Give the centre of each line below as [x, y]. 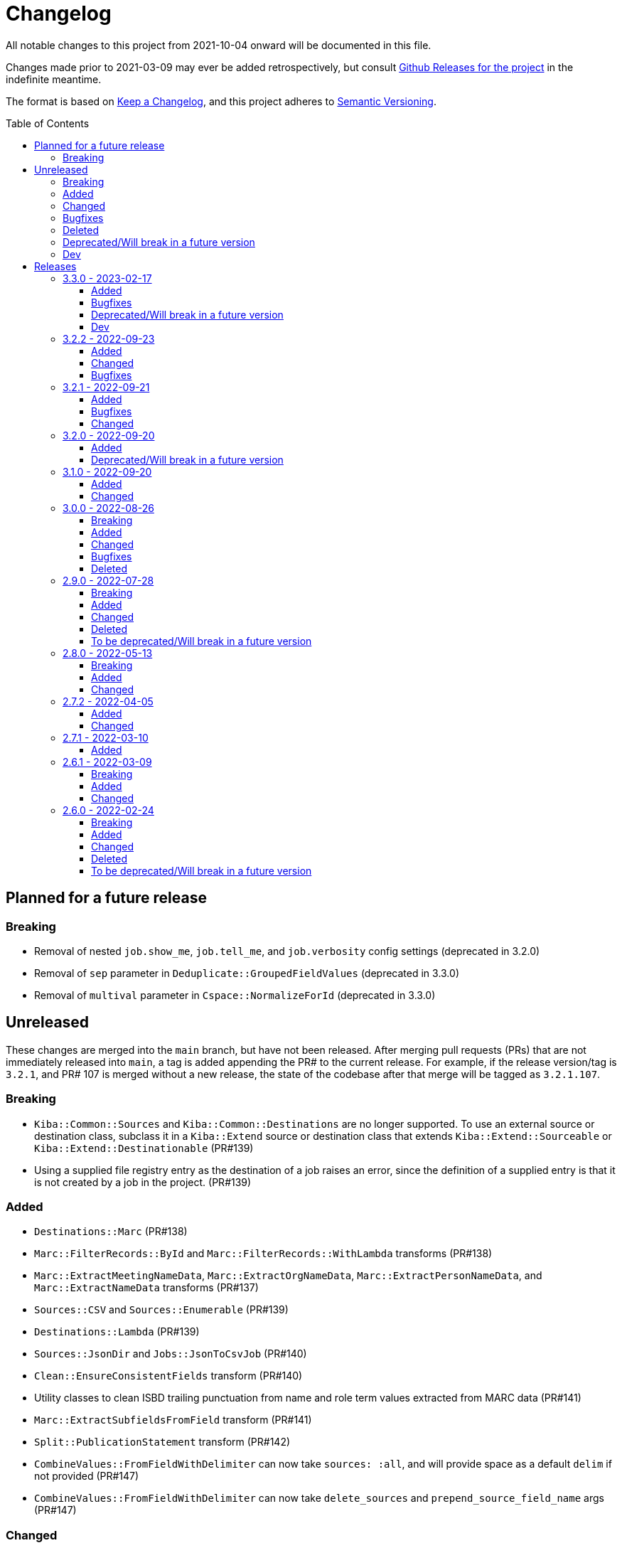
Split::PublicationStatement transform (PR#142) [162, 1442]
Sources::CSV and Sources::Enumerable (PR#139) [161, 1310]
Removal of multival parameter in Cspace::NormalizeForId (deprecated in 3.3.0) [235, 995]
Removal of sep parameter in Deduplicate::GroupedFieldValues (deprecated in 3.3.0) [247, 973]
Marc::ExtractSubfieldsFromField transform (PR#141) [173, 1420]
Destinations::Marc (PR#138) [111, 1232]
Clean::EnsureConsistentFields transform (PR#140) [168, 1376]
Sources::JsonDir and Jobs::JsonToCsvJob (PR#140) [171, 1354]
